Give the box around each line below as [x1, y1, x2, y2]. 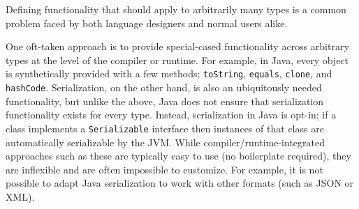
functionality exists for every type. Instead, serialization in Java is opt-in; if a [6, 107, 337, 122]
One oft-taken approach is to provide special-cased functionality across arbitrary [6, 39, 349, 54]
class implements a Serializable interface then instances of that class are [6, 121, 324, 135]
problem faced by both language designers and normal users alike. [6, 15, 288, 30]
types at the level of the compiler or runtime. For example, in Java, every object [6, 52, 349, 67]
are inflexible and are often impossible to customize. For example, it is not [6, 162, 323, 176]
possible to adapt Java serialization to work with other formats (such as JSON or [6, 176, 354, 190]
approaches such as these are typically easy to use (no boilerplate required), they [6, 148, 351, 163]
